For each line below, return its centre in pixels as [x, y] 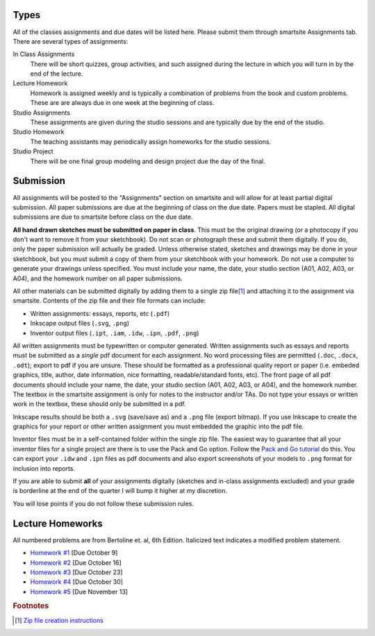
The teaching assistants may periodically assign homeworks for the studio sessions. [151, 142]
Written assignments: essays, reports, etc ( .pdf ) [100, 313]
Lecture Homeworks [58, 523]
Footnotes [31, 606]
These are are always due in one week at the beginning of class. [122, 103]
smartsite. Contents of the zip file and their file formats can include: [109, 301]
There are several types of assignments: [70, 41]
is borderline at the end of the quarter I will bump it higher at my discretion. [120, 491]
